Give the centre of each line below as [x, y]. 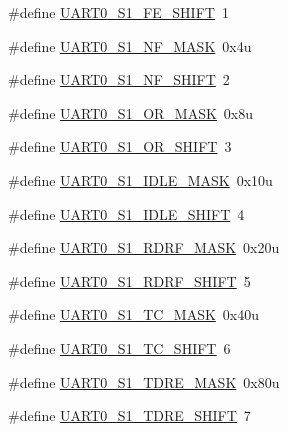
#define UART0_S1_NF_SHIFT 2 [119, 79]
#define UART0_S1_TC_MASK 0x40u [134, 314]
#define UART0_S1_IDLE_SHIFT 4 [126, 213]
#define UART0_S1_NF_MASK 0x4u [130, 45]
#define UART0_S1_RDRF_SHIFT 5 [129, 280]
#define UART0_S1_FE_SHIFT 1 [118, 12]
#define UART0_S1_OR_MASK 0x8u [131, 112]
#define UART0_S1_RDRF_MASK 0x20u [144, 247]
